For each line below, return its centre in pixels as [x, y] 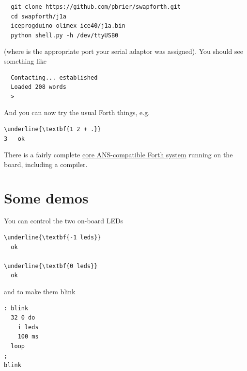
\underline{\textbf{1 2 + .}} [53, 129]
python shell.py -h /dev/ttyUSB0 [65, 35]
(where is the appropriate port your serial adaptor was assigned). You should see [123, 51]
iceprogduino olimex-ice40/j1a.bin [68, 26]
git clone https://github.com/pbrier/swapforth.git [96, 7]
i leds [28, 327]
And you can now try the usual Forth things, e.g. [77, 112]
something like [25, 60]
